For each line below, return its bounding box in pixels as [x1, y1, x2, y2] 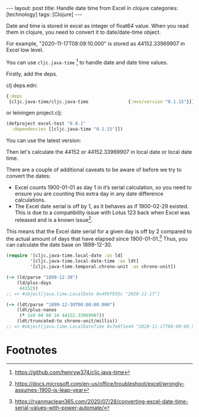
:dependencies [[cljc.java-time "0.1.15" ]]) [11, 126, 123, 132]
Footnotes [6, 344, 57, 357]
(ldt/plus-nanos [17, 307, 57, 313]
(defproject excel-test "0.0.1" [6, 121, 86, 127]
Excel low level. [6, 46, 44, 53]
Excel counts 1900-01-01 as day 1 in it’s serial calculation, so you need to [14, 184, 192, 191]
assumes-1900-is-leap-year [14, 386, 84, 393]
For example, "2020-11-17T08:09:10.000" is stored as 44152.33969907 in [6, 40, 185, 47]
